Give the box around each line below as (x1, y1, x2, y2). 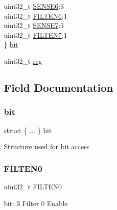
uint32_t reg (4, 55, 42, 66)
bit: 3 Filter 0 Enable (4, 198, 68, 208)
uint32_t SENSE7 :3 (4, 20, 64, 30)
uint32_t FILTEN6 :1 (4, 10, 67, 21)
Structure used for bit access (4, 141, 90, 152)
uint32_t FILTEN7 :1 (4, 29, 67, 40)
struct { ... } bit (4, 125, 52, 135)
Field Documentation (4, 79, 114, 95)
